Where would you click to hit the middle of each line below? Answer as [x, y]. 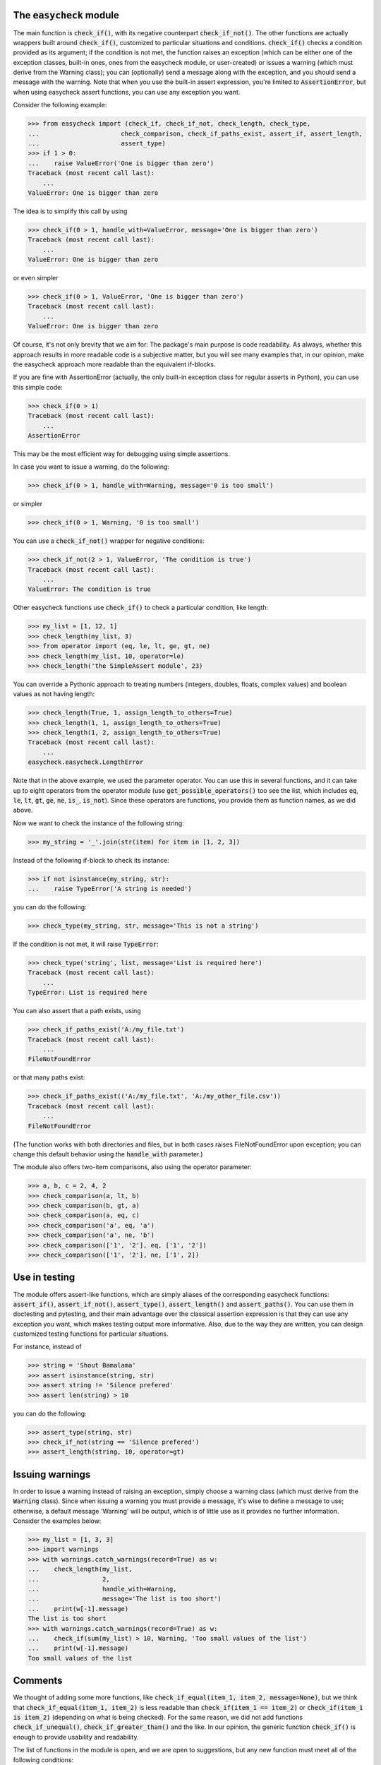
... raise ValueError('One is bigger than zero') [121, 163]
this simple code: [38, 387]
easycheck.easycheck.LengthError [86, 762]
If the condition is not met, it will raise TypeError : [86, 944]
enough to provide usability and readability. [76, 1737]
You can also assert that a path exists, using [77, 1011]
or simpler [28, 504]
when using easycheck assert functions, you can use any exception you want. [127, 92]
